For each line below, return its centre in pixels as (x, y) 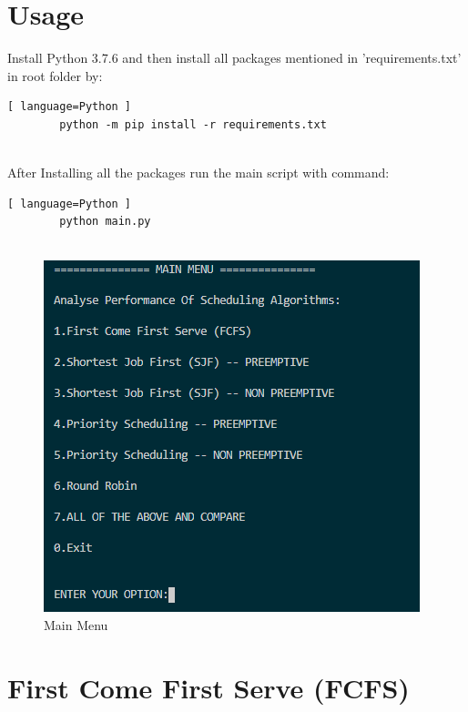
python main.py (105, 222)
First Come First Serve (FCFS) (209, 687)
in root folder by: (55, 75)
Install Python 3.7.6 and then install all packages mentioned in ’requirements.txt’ (234, 58)
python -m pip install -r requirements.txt (193, 124)
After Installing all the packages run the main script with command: (198, 173)
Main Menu (76, 625)
